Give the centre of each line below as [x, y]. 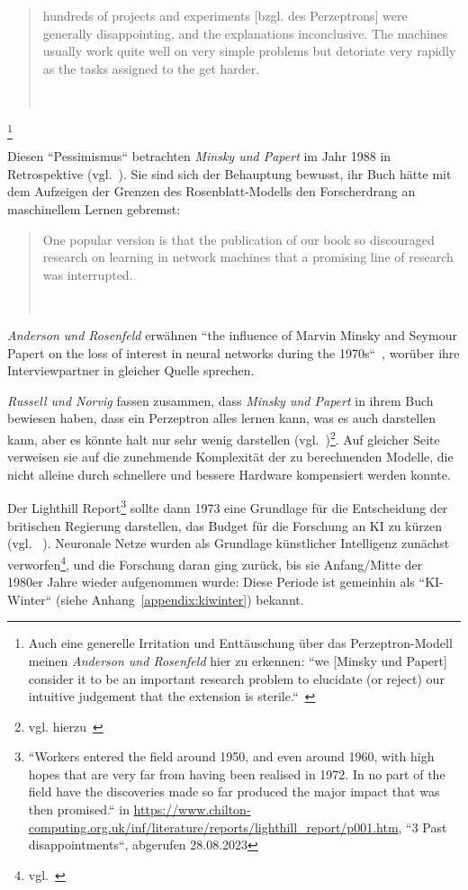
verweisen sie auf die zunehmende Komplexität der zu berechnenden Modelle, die [230, 457]
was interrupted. [88, 274]
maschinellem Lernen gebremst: [94, 209]
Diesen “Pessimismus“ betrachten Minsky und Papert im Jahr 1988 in [199, 156]
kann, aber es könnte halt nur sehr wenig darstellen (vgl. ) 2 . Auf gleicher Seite [224, 438]
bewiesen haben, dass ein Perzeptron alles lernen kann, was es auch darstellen [222, 418]
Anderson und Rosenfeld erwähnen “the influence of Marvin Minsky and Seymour [232, 335]
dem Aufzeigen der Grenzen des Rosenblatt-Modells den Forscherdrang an [211, 191]
